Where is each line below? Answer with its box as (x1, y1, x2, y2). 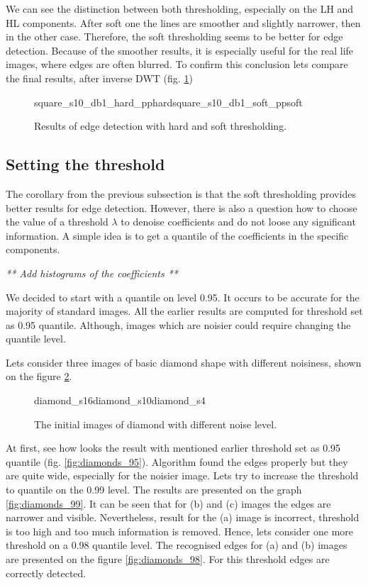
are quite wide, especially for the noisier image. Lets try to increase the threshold (6, 468, 359, 483)
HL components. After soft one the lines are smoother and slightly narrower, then (6, 15, 361, 30)
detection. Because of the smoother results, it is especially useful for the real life (6, 43, 354, 57)
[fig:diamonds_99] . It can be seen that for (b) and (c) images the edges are (6, 496, 331, 511)
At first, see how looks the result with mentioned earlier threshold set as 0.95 (6, 440, 341, 455)
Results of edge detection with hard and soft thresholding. (34, 118, 287, 133)
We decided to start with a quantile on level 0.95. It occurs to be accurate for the (6, 289, 359, 304)
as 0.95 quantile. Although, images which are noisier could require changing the (6, 317, 351, 332)
